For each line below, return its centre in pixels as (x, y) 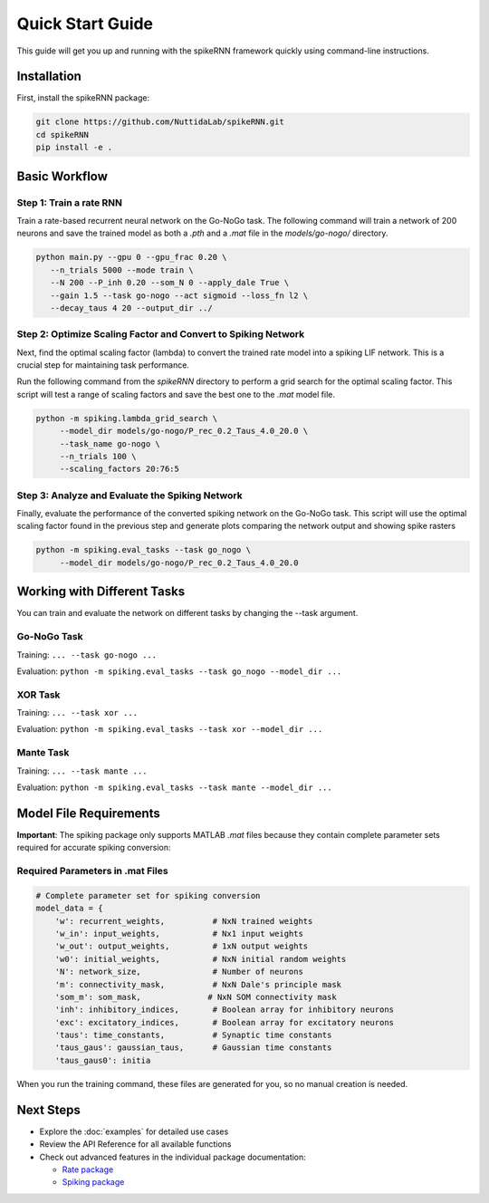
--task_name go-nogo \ (110, 443)
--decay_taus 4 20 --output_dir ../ (131, 308)
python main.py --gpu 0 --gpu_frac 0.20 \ (131, 257)
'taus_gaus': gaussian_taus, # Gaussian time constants (193, 1048)
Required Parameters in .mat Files (92, 871)
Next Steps (48, 1110)
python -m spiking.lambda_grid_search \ (126, 418)
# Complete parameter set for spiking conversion (148, 895)
